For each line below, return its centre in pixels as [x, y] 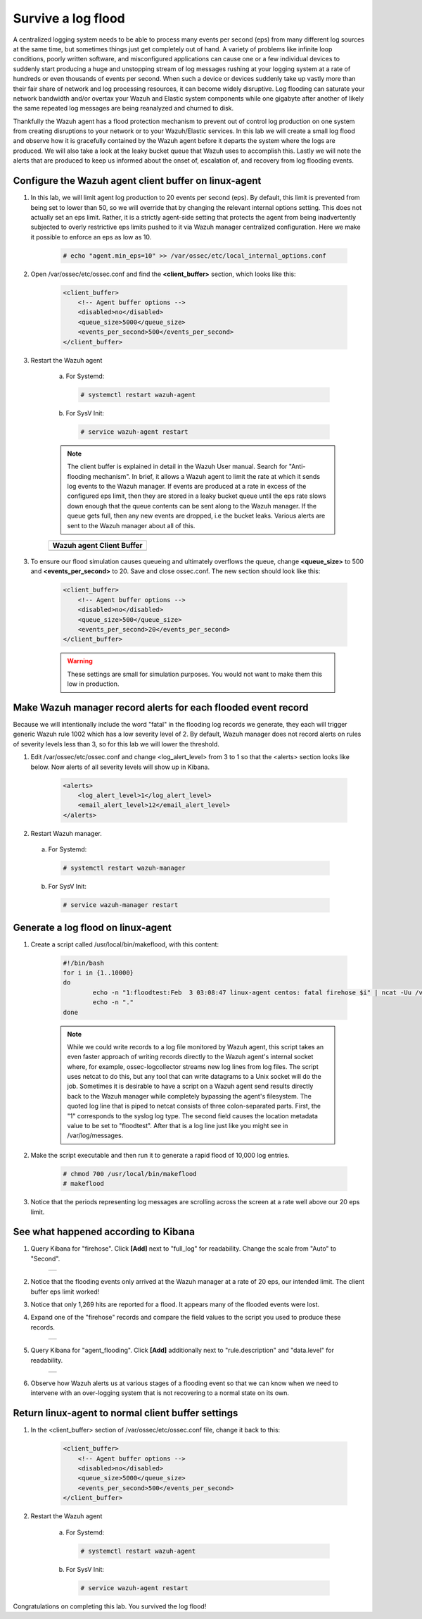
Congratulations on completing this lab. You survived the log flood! [110, 1606]
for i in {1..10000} [98, 973]
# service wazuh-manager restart [121, 905]
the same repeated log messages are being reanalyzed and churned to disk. [123, 108]
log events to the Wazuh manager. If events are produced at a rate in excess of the [187, 487]
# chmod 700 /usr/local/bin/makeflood [130, 1174]
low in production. [93, 684]
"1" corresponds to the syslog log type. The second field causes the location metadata [192, 1115]
